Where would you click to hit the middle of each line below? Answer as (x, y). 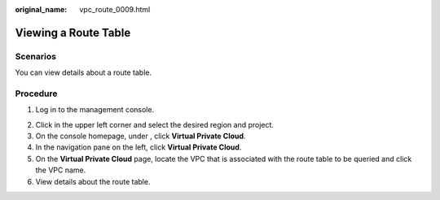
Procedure (36, 93)
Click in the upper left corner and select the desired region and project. (155, 124)
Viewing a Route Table (73, 33)
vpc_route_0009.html (115, 9)
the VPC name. (61, 170)
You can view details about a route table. (84, 72)
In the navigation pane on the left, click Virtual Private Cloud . (139, 147)
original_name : (41, 9)
